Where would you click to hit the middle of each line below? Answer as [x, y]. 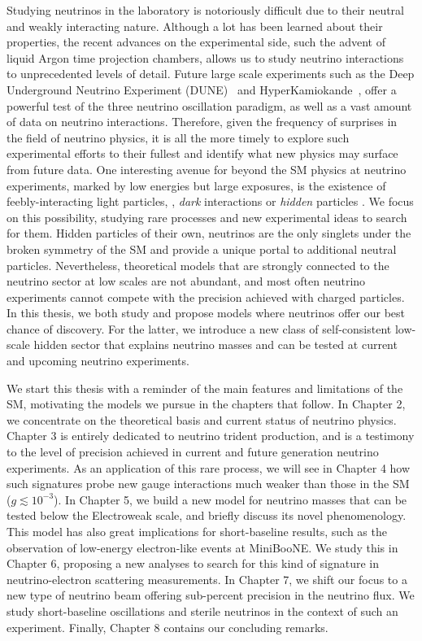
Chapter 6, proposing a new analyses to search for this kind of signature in [193, 563]
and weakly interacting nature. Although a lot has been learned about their [195, 26]
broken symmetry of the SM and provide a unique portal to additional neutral [202, 249]
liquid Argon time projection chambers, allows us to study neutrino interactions [205, 57]
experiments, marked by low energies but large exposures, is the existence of [196, 185]
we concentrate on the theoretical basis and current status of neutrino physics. [202, 419]
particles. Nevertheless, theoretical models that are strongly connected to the [198, 265]
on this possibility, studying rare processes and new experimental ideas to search [207, 217]
